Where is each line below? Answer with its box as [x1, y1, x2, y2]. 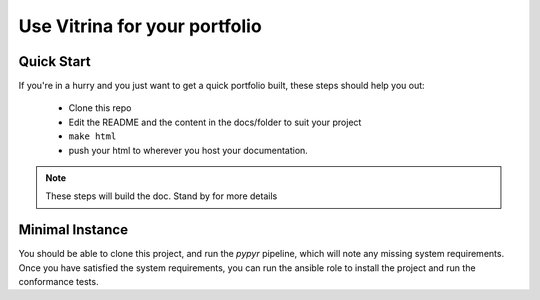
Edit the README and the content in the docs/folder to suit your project [68, 116, 362, 128]
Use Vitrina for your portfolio [18, 15, 262, 37]
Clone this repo [68, 102, 132, 114]
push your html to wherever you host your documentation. [68, 144, 309, 156]
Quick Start [18, 53, 91, 70]
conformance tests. [18, 276, 99, 288]
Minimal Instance [18, 221, 129, 239]
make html [68, 131, 117, 142]
